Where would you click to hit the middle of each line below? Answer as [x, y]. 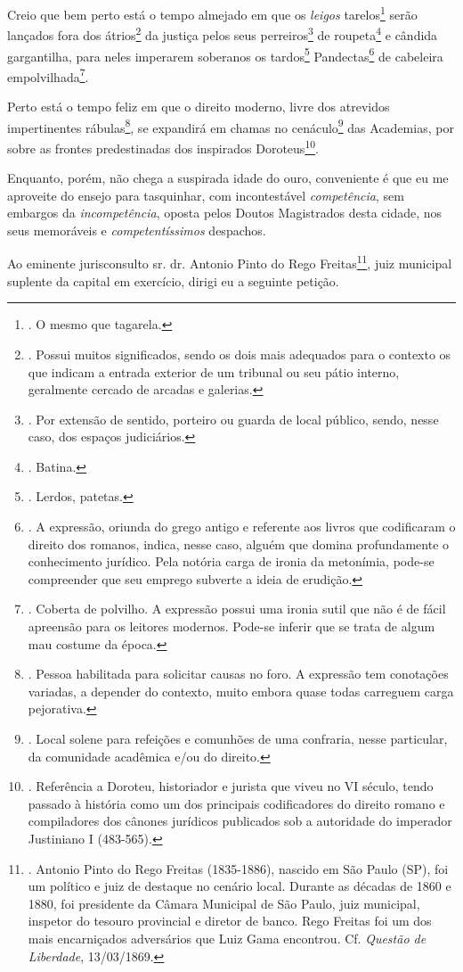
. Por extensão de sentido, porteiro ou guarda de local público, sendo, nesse [233, 419]
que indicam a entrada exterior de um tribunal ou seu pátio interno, [214, 371]
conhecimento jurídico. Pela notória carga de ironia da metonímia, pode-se [231, 561]
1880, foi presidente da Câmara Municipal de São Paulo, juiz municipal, [224, 903]
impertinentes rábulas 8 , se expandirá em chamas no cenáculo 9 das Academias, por [231, 126]
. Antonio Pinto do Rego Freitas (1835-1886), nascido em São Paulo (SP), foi [238, 868]
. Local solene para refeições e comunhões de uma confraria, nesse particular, [238, 738]
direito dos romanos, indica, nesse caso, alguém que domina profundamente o [239, 544]
